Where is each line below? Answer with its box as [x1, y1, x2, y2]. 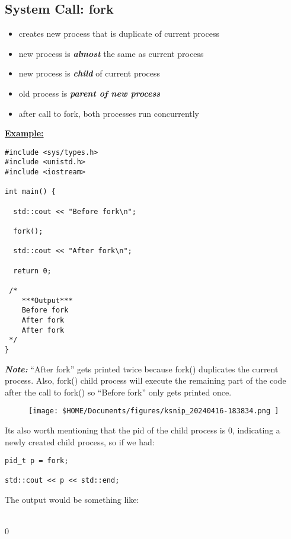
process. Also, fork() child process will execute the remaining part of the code [5, 374, 286, 387]
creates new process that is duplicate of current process [18, 27, 219, 40]
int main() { [5, 187, 56, 196]
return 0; [13, 266, 52, 275]
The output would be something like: [5, 493, 139, 506]
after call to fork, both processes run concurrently [18, 107, 200, 119]
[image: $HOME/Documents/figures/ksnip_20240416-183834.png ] [28, 407, 279, 416]
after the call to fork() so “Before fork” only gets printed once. [5, 385, 232, 398]
